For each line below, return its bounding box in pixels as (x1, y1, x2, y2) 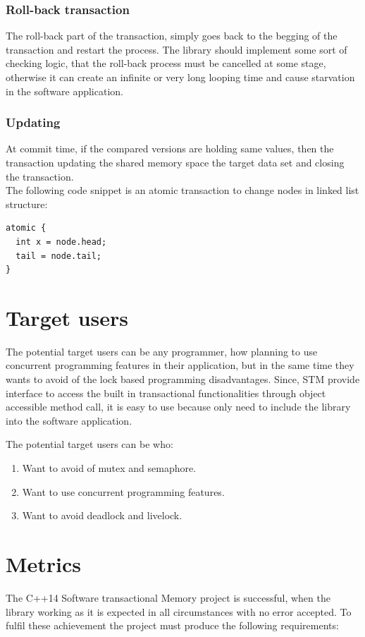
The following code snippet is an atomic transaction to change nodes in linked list (6, 183, 359, 198)
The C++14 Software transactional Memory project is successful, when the (6, 590, 330, 605)
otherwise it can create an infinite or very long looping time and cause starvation (6, 70, 355, 84)
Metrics (6, 550, 82, 578)
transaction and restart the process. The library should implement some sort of (6, 42, 347, 56)
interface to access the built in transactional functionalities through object (6, 385, 326, 400)
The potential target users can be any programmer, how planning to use (6, 344, 318, 358)
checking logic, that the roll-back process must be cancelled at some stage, (6, 56, 326, 71)
